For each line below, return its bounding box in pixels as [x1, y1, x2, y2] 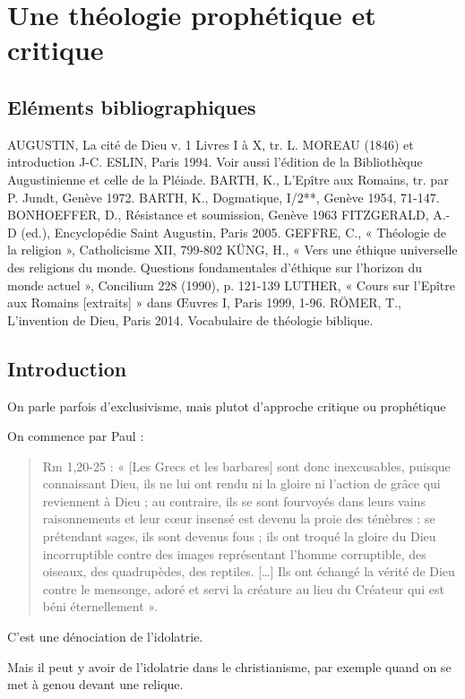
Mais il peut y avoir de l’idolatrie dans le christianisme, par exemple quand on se [7, 657, 452, 676]
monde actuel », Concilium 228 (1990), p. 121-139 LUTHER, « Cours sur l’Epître [7, 275, 456, 294]
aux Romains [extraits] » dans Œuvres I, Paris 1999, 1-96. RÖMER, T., [7, 293, 401, 312]
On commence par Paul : [7, 427, 144, 445]
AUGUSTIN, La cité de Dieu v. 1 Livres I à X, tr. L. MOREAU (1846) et [7, 134, 414, 153]
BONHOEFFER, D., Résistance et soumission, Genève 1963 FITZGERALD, [7, 205, 429, 224]
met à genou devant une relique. [7, 675, 184, 694]
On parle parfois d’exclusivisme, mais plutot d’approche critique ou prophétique [7, 396, 446, 415]
